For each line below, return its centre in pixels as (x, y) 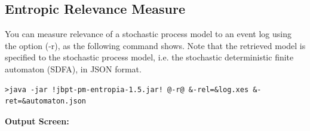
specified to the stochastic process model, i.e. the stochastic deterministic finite (149, 57)
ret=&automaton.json (46, 101)
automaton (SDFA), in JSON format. (73, 68)
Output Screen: (37, 121)
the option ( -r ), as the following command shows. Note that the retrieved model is (155, 45)
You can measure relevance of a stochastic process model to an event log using (148, 34)
